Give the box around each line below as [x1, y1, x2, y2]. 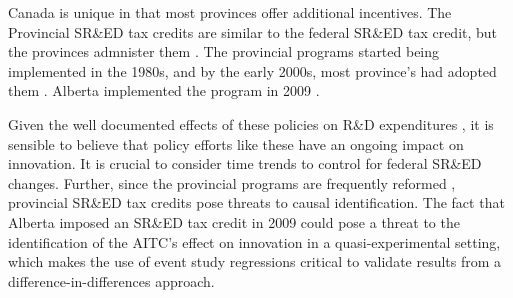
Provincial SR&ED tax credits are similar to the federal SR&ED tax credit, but [8, 21, 498, 42]
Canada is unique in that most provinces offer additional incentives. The [8, 2, 452, 22]
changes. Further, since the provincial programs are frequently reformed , [8, 172, 456, 193]
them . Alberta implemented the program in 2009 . [8, 80, 320, 101]
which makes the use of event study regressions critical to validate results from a [8, 251, 502, 272]
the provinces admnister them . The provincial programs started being [8, 41, 440, 62]
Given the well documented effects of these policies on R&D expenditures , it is [8, 113, 494, 134]
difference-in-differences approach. [8, 270, 215, 291]
